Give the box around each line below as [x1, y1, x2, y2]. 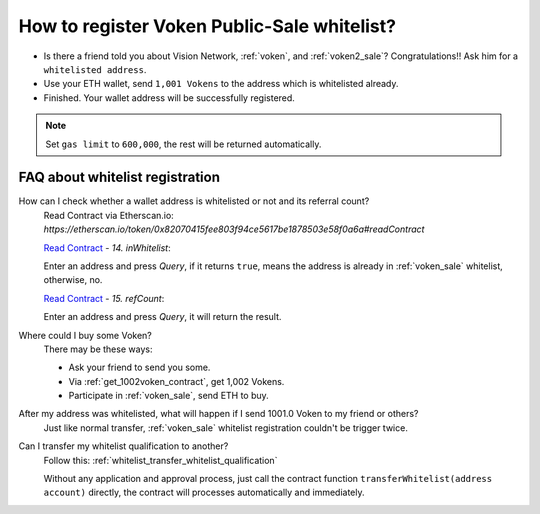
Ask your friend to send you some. [68, 361, 211, 374]
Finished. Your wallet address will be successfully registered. [43, 91, 295, 104]
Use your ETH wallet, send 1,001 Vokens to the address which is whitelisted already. [43, 78, 399, 90]
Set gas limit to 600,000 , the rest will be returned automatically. [45, 138, 322, 150]
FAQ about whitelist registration [18, 169, 220, 186]
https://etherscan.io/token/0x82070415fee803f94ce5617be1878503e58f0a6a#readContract [43, 223, 425, 235]
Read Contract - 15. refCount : [43, 292, 165, 304]
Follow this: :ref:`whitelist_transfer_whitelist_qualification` [43, 454, 278, 466]
